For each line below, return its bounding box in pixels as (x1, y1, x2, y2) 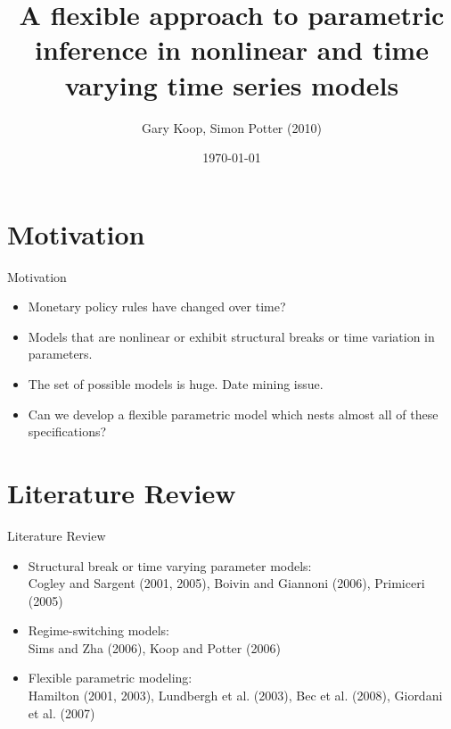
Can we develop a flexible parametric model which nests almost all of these (28, 404, 439, 423)
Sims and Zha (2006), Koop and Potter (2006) (28, 638, 281, 657)
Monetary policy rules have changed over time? (28, 297, 286, 316)
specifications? (28, 422, 107, 441)
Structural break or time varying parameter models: (28, 556, 312, 575)
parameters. (28, 344, 93, 363)
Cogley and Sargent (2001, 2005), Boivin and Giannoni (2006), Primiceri (28, 574, 425, 592)
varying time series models (64, 66, 399, 103)
